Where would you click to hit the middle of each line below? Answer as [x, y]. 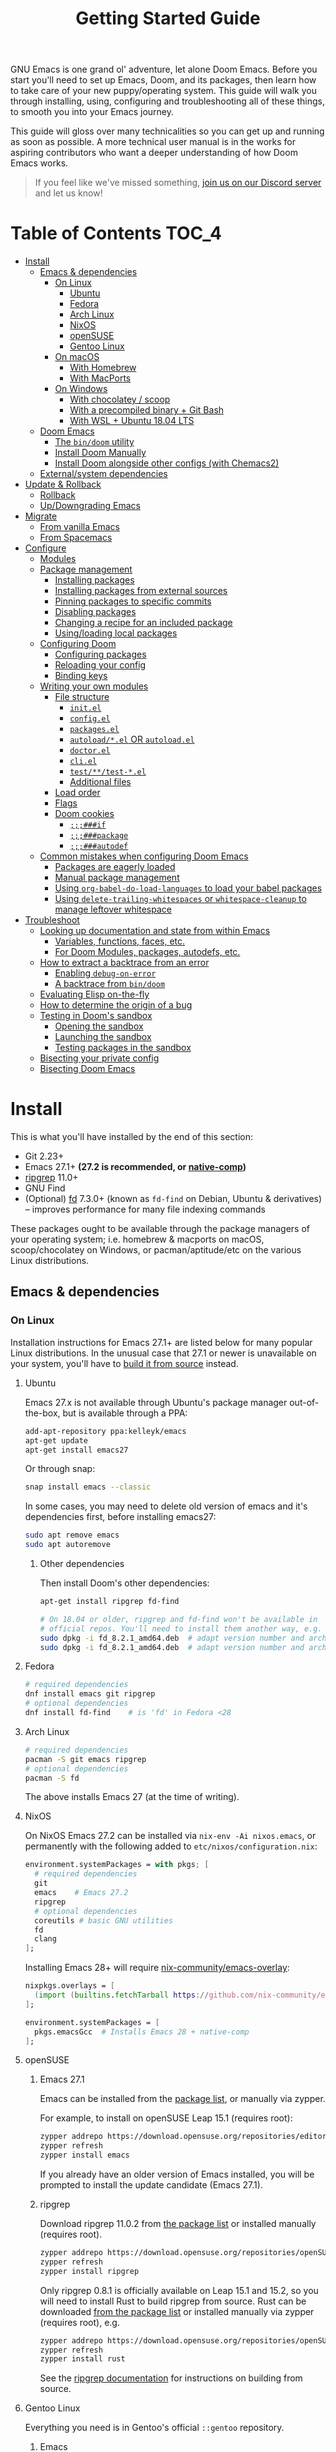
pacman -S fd [52, 1778]
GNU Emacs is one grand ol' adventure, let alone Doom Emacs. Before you [164, 69]
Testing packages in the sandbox [123, 1048]
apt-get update [56, 1440]
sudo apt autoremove [67, 1545]
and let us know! [68, 193]
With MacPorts [100, 378]
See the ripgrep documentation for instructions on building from [171, 2378]
